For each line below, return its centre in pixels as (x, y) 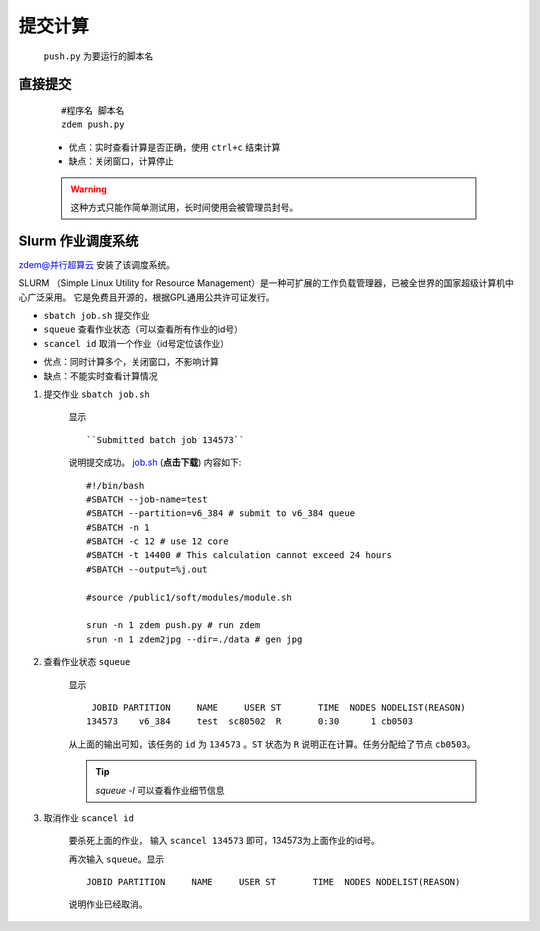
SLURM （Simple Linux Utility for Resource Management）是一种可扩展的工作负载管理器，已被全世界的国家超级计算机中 (266, 283)
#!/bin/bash (115, 485)
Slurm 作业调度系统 (78, 240)
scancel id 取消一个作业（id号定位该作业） (136, 343)
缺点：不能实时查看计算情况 (100, 376)
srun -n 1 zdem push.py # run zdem (173, 625)
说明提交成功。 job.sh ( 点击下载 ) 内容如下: (155, 462)
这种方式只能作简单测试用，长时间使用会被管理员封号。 (184, 207)
